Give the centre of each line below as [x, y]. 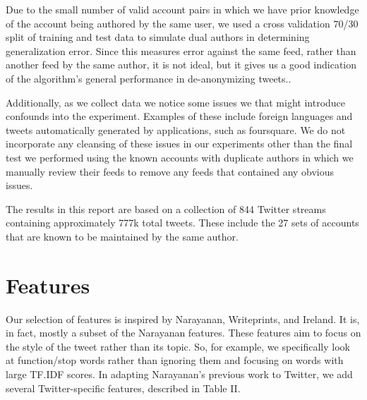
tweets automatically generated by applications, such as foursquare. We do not [176, 129]
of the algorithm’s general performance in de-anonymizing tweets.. [149, 78]
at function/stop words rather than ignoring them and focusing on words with [175, 360]
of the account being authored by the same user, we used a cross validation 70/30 [182, 23]
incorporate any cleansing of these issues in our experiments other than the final [179, 144]
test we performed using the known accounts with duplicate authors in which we [180, 157]
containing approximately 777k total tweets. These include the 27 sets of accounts [182, 223]
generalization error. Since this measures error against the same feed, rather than [181, 50]
